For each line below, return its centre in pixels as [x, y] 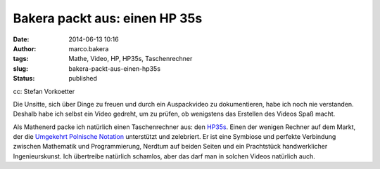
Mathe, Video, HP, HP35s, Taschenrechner [131, 59]
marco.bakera [89, 48]
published [83, 79]
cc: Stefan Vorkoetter [44, 91]
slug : [20, 68]
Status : [24, 79]
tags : [21, 59]
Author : [25, 48]
